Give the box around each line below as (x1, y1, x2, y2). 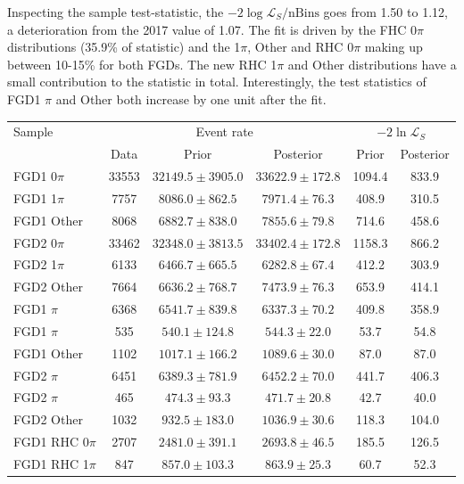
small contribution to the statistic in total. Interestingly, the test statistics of (7, 72, 427, 91)
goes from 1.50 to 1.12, (323, 3, 448, 21)
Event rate (195, 122, 253, 141)
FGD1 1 (13, 188, 58, 207)
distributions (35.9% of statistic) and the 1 (7, 37, 241, 56)
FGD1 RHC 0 (13, 432, 89, 451)
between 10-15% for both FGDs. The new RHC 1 (7, 54, 278, 73)
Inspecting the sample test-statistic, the (7, 3, 224, 21)
